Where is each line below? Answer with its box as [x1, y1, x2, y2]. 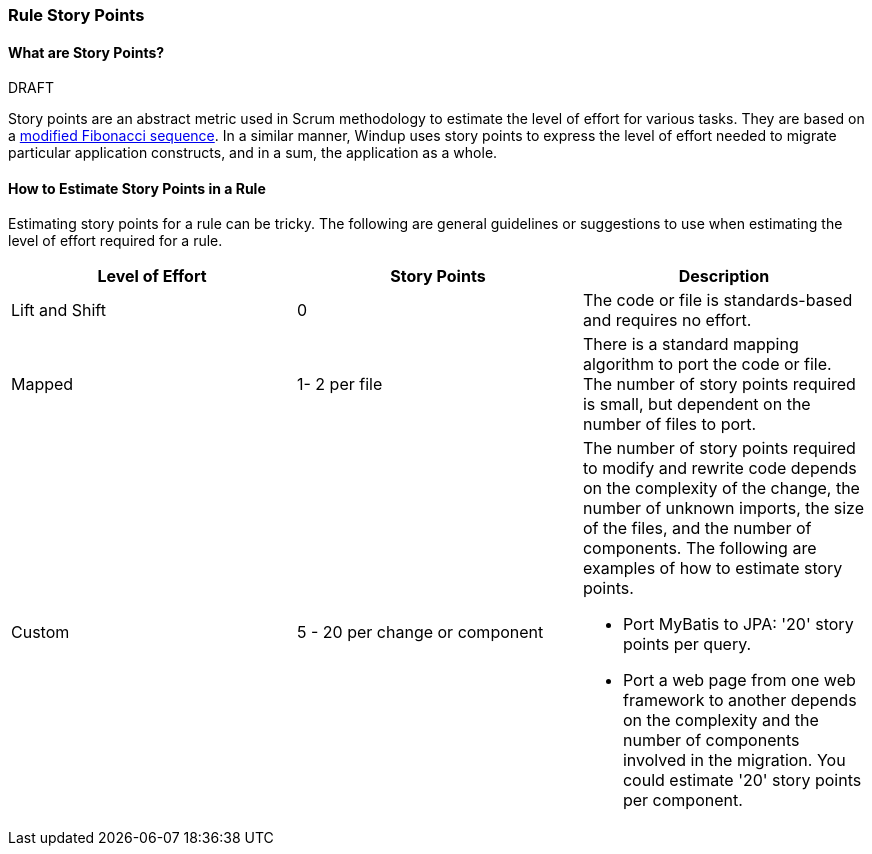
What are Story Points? [8, 43, 165, 61]
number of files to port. [582, 414, 757, 435]
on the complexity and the [622, 710, 819, 731]
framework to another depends [622, 690, 857, 711]
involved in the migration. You [622, 750, 846, 771]
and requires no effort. [582, 310, 752, 331]
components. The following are [582, 538, 817, 559]
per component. [622, 790, 743, 811]
